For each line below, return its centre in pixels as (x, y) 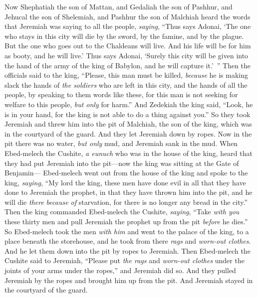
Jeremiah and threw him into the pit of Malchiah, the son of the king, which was (128, 124)
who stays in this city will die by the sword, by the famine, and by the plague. (124, 36)
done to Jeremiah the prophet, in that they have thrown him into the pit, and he (128, 192)
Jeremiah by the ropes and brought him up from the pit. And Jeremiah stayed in (129, 280)
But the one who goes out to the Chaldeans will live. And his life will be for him (128, 46)
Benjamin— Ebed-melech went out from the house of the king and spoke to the (126, 173)
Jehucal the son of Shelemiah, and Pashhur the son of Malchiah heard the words (128, 16)
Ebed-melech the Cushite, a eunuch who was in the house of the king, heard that (128, 153)
